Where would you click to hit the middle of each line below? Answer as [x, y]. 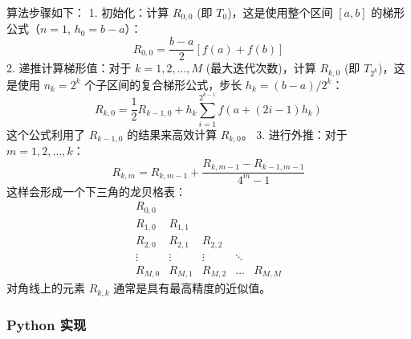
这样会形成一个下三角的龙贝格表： [96, 191]
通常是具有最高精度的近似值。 [192, 288]
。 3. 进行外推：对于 [294, 134]
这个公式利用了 [46, 134]
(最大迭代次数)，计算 [261, 68]
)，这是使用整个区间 [280, 12]
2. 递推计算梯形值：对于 [69, 68]
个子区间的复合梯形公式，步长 [163, 84]
